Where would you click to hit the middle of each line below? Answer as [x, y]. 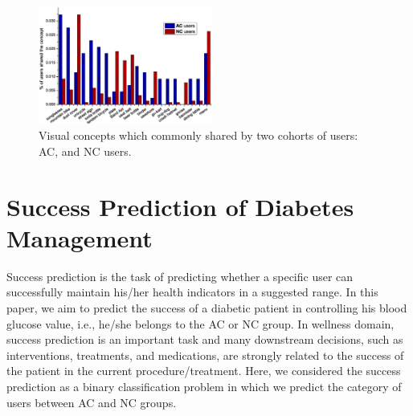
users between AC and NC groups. [92, 402]
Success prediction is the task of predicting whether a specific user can [180, 276]
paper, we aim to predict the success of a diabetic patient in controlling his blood [207, 308]
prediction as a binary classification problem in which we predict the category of [204, 386]
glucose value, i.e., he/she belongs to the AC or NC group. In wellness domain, [200, 323]
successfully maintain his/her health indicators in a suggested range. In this [192, 292]
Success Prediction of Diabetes [180, 206]
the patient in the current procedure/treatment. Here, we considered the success [204, 371]
